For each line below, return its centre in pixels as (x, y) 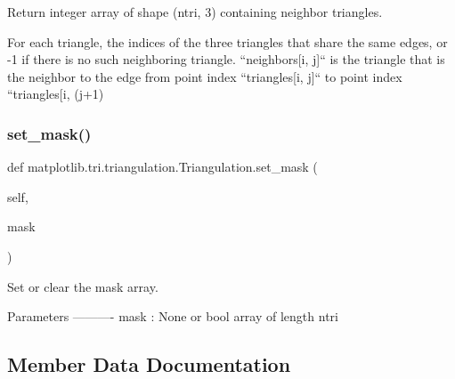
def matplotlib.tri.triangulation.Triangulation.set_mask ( (162, 167)
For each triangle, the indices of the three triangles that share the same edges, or (227, 41)
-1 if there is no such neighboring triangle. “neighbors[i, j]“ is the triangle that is (226, 59)
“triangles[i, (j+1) (56, 94)
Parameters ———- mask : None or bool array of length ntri (173, 316)
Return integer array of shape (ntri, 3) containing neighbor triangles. (195, 12)
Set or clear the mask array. (83, 286)
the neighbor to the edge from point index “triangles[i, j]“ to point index (205, 76)
